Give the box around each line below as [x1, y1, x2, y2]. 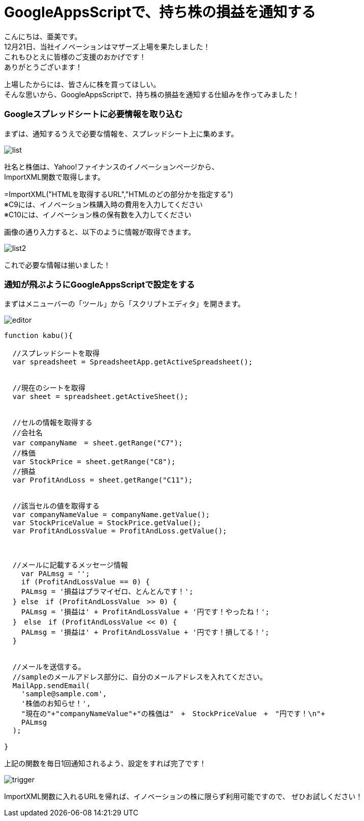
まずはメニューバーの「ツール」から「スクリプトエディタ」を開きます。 [4, 299, 245, 308]
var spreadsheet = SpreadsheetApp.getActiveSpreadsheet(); [12, 358, 253, 366]
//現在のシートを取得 [12, 384, 85, 392]
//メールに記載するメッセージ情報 [12, 561, 128, 570]
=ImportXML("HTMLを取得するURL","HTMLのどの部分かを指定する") [4, 189, 233, 199]
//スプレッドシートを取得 [12, 349, 100, 358]
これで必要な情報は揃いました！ [4, 260, 111, 269]
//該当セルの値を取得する [12, 502, 100, 511]
